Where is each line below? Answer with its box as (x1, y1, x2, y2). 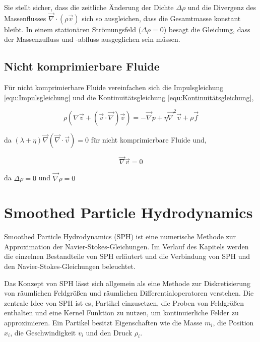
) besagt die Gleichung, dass (163, 24, 250, 34)
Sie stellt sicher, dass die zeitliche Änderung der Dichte (4, 2, 174, 12)
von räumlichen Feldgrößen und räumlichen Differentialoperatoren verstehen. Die (4, 288, 254, 298)
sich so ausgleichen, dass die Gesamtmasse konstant (82, 13, 241, 23)
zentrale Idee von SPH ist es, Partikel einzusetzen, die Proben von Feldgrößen (4, 297, 244, 308)
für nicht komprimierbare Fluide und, (91, 134, 207, 145)
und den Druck (86, 327, 133, 337)
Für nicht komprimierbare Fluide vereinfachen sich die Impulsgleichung (4, 82, 224, 93)
